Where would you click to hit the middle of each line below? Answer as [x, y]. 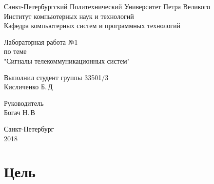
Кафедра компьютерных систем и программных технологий [92, 25]
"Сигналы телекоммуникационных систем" [67, 60]
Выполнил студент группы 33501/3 [56, 77]
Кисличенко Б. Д [28, 87]
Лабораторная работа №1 [41, 42]
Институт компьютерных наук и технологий [69, 16]
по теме [15, 51]
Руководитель [24, 103]
